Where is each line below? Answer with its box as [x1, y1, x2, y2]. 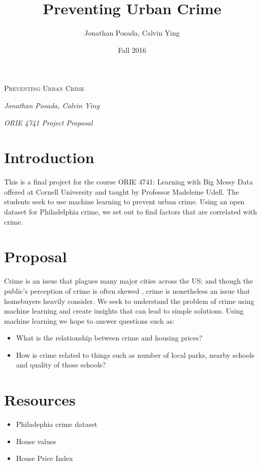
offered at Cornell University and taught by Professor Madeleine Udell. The [4, 186, 239, 197]
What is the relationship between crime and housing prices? [16, 332, 203, 343]
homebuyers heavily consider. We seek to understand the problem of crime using [4, 295, 254, 306]
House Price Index [16, 453, 73, 463]
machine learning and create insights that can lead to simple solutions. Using [4, 305, 244, 316]
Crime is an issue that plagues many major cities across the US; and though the [4, 275, 253, 286]
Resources [4, 389, 76, 410]
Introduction [4, 147, 94, 168]
